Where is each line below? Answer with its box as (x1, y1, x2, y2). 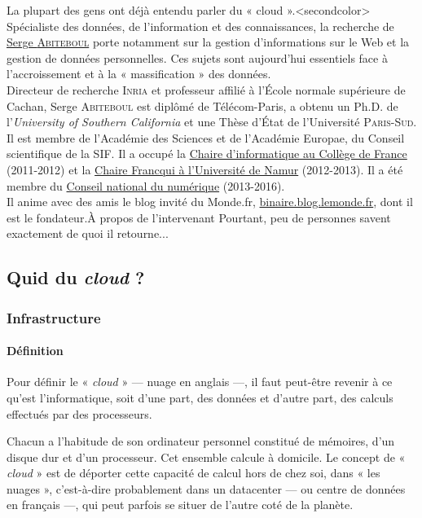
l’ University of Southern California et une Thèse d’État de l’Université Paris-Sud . (7, 113, 417, 130)
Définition (7, 342, 64, 359)
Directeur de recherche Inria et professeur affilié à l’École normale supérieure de (7, 81, 406, 98)
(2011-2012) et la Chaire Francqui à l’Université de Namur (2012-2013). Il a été (7, 160, 403, 178)
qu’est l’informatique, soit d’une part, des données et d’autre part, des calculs (7, 388, 393, 406)
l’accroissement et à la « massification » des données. (7, 65, 271, 82)
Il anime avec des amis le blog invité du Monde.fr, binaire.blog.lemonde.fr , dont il (7, 193, 413, 210)
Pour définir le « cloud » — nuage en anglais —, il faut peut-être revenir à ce (7, 373, 393, 390)
